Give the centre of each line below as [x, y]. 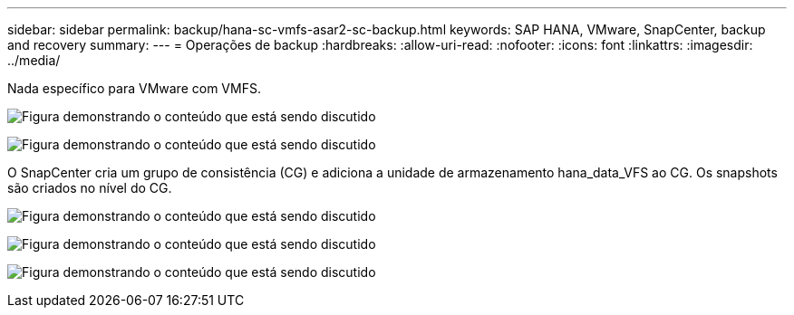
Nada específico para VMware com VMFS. [134, 88]
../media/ [34, 60]
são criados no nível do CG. [90, 188]
